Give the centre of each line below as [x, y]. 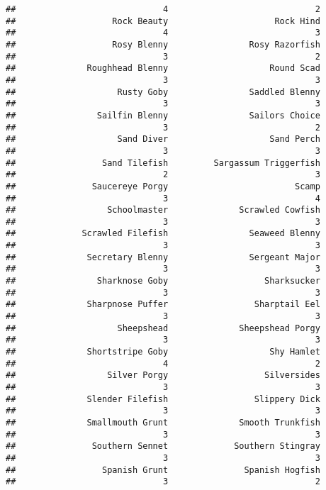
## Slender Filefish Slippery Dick [163, 399]
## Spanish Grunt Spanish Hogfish [163, 470]
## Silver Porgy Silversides [163, 375]
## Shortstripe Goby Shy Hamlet [163, 352]
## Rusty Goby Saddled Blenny [163, 92]
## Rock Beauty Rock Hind [163, 21]
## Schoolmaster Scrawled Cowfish [163, 210]
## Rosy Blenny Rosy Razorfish [163, 44]
